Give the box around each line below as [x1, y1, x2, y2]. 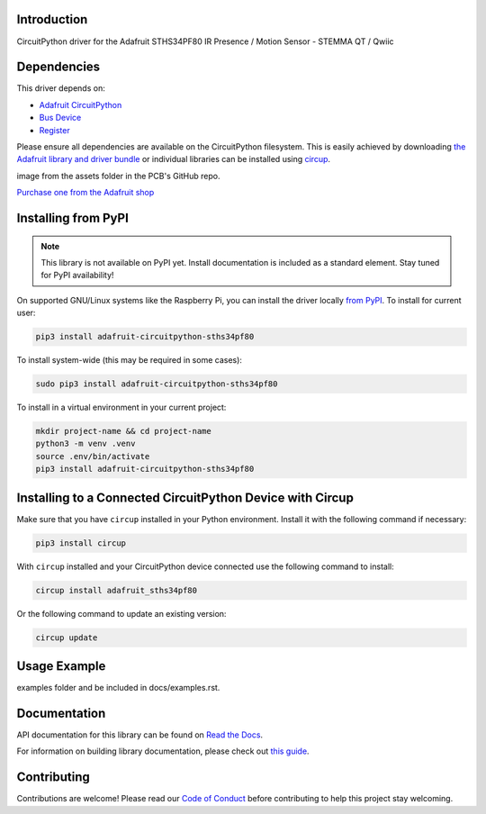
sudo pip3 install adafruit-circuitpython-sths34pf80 [35, 379, 278, 389]
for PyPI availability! [40, 270, 114, 281]
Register [39, 124, 71, 135]
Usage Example [16, 658, 106, 674]
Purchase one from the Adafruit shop [16, 187, 155, 198]
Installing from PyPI [16, 210, 130, 225]
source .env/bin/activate [35, 451, 150, 461]
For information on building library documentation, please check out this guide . [16, 746, 310, 756]
